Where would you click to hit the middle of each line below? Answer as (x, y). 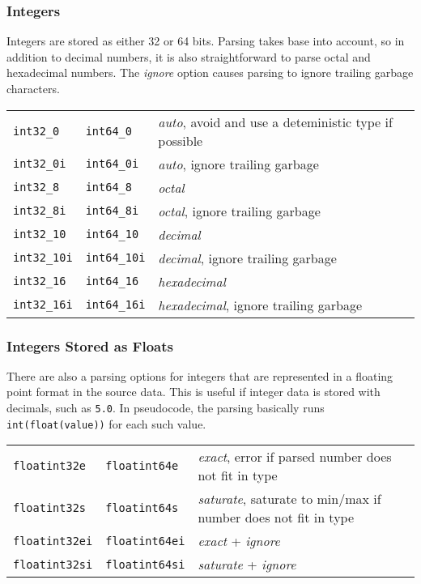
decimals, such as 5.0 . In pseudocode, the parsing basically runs (166, 407)
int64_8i (112, 211)
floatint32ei (53, 541)
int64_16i (115, 305)
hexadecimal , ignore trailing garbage (260, 305)
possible (181, 140)
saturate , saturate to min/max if (289, 499)
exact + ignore (239, 541)
